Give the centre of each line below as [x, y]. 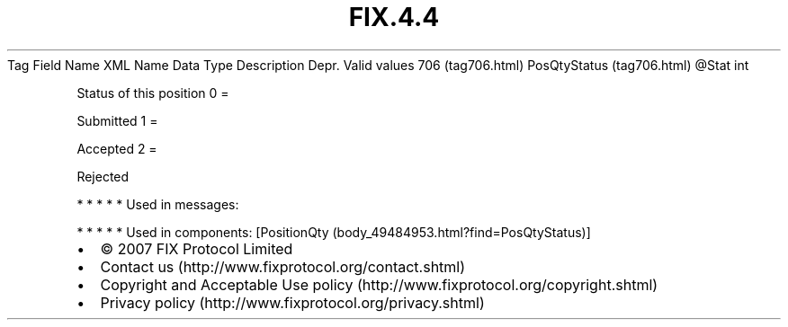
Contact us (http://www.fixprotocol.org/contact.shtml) [283, 266]
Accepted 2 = [117, 148]
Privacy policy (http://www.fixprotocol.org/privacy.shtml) [292, 302]
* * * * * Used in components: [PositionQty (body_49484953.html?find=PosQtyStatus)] [334, 232]
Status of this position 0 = [153, 93]
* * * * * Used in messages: [158, 204]
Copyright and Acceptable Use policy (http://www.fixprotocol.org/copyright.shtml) [379, 284]
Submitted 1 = [117, 120]
